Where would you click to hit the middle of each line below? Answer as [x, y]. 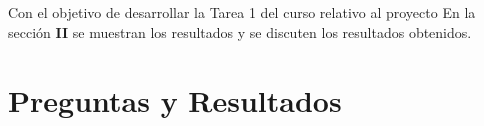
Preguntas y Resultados [175, 100]
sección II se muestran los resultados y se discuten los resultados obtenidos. [240, 31]
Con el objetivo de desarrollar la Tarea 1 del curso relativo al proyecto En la [242, 12]
